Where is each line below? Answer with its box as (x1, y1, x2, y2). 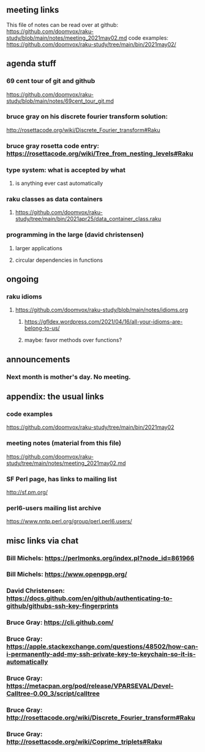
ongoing (6, 274, 39, 284)
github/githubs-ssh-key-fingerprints (6, 602, 119, 611)
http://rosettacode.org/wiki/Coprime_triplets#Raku (6, 737, 163, 746)
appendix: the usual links (6, 392, 104, 401)
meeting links (6, 5, 59, 15)
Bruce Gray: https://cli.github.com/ (6, 618, 114, 627)
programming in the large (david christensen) (6, 231, 144, 239)
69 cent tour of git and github (6, 76, 95, 85)
